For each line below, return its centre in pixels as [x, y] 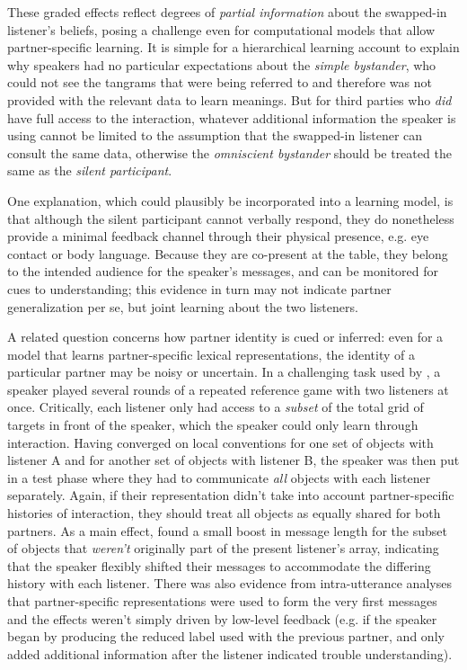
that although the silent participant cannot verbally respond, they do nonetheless [231, 218]
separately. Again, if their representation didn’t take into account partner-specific [231, 495]
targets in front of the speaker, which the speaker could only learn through [213, 425]
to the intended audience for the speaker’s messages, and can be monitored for [223, 271]
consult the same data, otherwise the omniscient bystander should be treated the [229, 152]
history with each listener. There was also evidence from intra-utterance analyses [229, 583]
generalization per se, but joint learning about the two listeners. [183, 306]
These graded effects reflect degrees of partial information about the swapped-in [227, 12]
